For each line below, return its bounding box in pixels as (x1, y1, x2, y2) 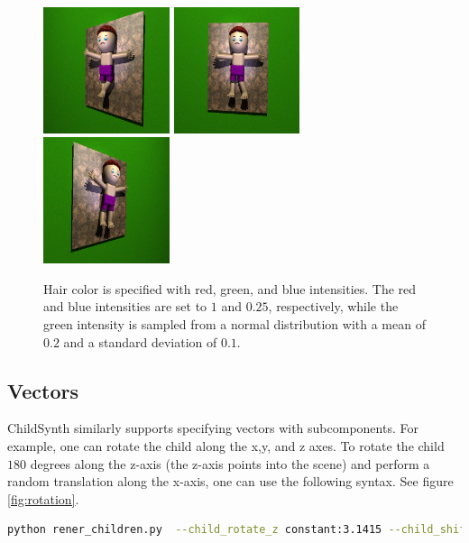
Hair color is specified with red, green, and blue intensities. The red (43, 279, 417, 298)
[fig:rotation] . (7, 489, 79, 508)
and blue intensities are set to (43, 297, 207, 316)
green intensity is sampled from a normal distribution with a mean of (43, 315, 426, 334)
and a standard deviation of (63, 332, 217, 351)
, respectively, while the (268, 297, 399, 316)
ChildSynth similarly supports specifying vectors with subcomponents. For (7, 419, 418, 437)
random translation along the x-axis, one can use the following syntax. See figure (7, 472, 454, 491)
